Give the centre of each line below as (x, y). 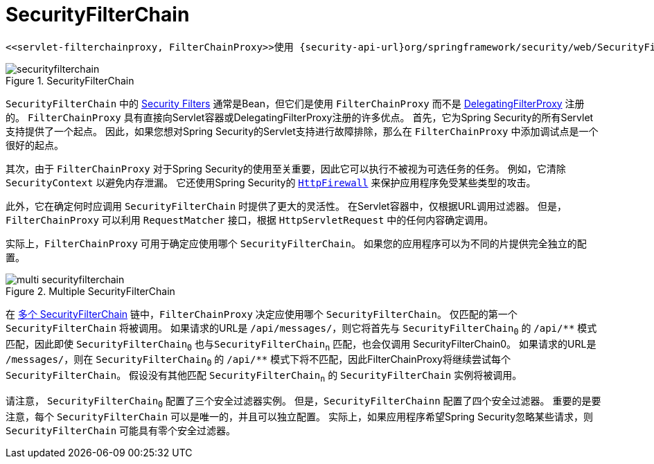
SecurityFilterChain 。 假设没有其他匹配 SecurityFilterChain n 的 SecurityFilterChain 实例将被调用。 (264, 376)
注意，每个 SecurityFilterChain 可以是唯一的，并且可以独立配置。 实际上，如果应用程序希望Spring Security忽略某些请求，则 (300, 416)
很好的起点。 (35, 145)
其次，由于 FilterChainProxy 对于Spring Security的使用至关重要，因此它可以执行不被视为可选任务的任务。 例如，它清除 (286, 168)
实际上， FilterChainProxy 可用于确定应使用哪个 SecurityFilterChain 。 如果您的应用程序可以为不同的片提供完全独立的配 (296, 243)
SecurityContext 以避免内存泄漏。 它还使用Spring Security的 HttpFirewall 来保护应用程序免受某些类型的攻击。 (271, 182)
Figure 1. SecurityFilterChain (70, 80)
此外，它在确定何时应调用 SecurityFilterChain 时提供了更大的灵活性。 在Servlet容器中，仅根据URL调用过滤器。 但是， (286, 206)
